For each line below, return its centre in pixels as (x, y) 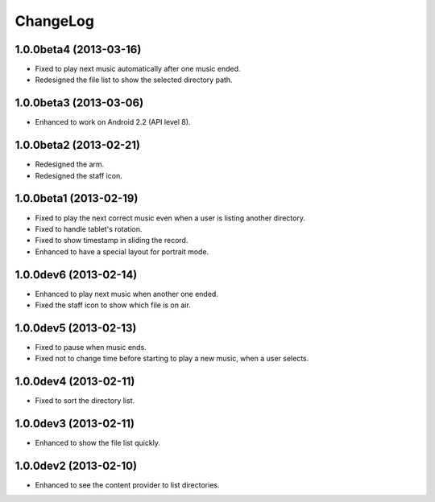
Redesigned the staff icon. (79, 175)
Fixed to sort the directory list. (85, 401)
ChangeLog (54, 21)
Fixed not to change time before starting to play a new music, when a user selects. (172, 359)
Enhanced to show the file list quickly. (98, 443)
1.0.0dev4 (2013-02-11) (75, 382)
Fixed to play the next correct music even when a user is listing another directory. (170, 218)
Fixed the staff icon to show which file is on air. (113, 305)
